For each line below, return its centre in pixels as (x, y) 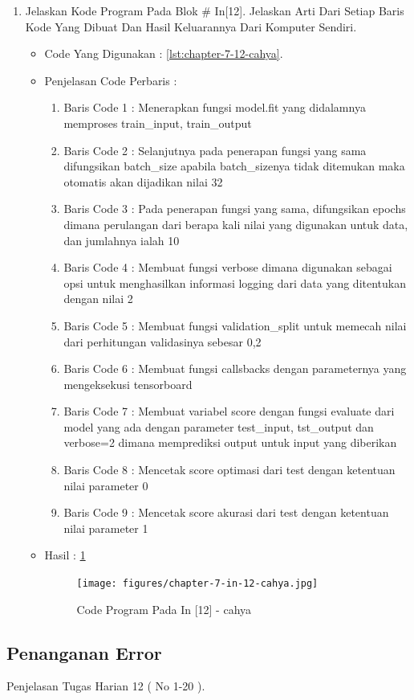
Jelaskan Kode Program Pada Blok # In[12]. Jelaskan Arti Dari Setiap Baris (215, 10)
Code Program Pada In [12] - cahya (164, 609)
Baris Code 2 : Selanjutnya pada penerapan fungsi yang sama (215, 150)
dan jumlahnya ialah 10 (122, 240)
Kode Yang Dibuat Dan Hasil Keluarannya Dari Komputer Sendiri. (191, 26)
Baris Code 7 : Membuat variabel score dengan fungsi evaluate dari (229, 411)
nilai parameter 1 (106, 528)
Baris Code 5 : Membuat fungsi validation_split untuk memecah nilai (235, 325)
